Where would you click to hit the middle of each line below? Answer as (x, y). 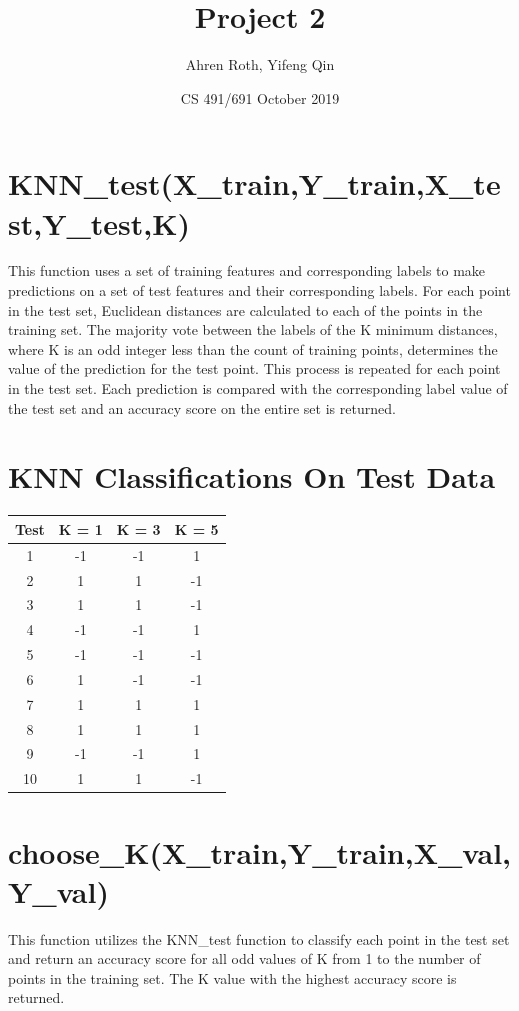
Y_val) (58, 890)
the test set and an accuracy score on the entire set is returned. (202, 407)
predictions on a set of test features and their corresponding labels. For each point (259, 290)
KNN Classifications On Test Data (252, 476)
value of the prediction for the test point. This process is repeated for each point (254, 368)
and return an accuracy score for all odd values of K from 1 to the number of (244, 958)
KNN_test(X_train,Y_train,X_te (254, 183)
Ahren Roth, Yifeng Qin (260, 64)
